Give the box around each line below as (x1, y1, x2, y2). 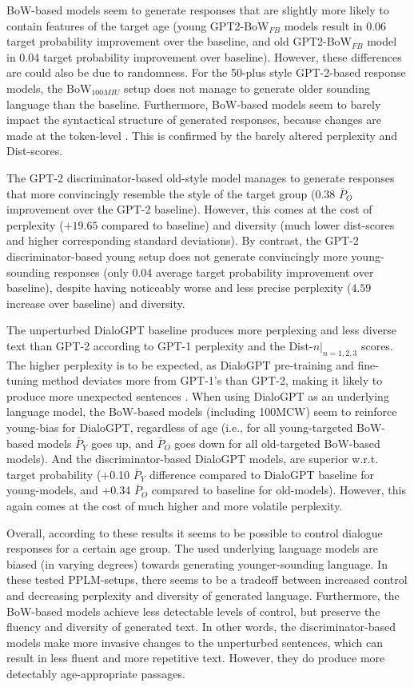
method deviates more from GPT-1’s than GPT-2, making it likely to (42, 372, 383, 389)
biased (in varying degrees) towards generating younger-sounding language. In (6, 555, 388, 572)
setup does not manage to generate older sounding (124, 79, 371, 96)
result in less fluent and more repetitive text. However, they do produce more (6, 649, 385, 666)
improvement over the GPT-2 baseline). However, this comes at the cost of (6, 201, 372, 218)
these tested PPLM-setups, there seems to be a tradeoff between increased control (6, 571, 408, 588)
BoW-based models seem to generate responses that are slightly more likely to (6, 2, 389, 18)
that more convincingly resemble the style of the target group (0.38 (6, 185, 336, 202)
